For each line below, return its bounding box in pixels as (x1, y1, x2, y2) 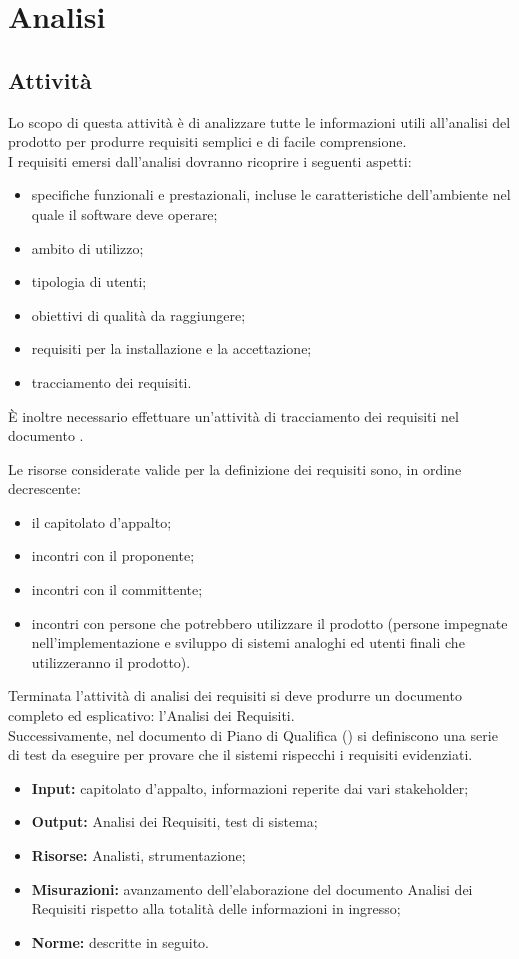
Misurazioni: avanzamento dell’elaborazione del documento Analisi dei (31, 878, 473, 899)
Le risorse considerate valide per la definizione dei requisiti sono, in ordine (8, 458, 462, 479)
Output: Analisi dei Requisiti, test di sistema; (31, 811, 318, 832)
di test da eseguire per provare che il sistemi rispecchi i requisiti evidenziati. (8, 744, 473, 765)
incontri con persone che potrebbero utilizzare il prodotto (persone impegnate (31, 612, 508, 633)
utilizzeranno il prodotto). (31, 651, 191, 672)
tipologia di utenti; (31, 271, 147, 292)
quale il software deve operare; (31, 203, 218, 224)
